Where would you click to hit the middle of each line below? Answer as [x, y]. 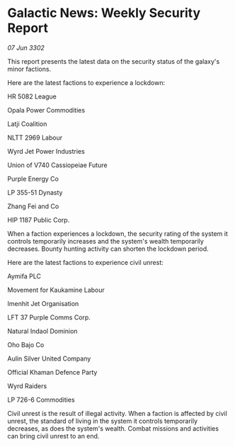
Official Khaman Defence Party [52, 372]
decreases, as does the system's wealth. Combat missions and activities [113, 428]
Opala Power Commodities [46, 110]
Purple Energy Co [33, 179]
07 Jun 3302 [26, 47]
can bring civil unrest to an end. [53, 436]
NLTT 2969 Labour [35, 137]
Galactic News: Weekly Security [104, 13]
